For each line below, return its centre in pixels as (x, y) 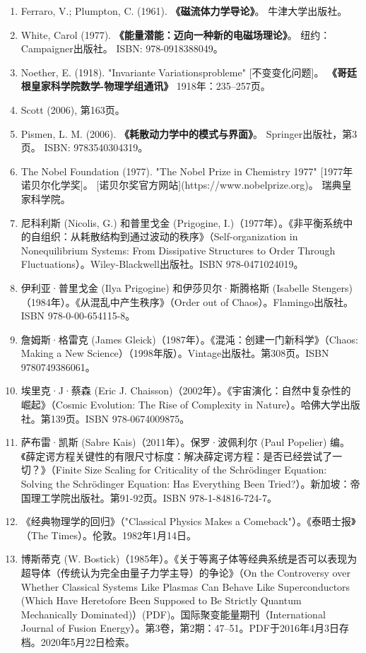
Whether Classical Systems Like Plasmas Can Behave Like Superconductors (185, 586)
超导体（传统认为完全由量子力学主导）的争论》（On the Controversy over (185, 572)
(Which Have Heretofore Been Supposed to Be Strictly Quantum (161, 600)
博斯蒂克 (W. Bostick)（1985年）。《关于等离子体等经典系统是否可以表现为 (189, 559)
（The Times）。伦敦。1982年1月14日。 (108, 535)
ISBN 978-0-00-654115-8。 (78, 316)
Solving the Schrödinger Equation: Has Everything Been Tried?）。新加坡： (185, 484)
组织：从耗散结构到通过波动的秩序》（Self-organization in (169, 236)
